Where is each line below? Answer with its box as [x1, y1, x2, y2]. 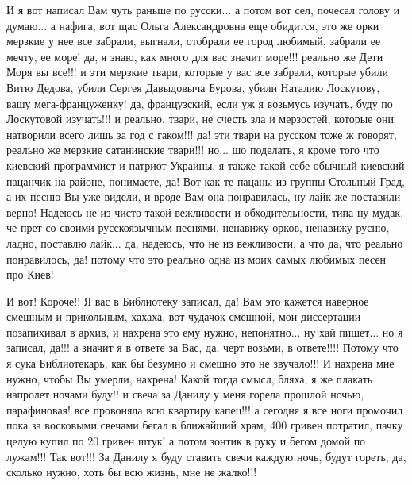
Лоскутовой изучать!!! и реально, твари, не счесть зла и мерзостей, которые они [6, 110, 395, 127]
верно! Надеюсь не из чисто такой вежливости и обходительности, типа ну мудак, [6, 203, 404, 220]
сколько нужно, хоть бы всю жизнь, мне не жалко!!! [6, 464, 257, 480]
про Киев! [6, 266, 54, 283]
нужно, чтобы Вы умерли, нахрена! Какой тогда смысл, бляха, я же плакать [6, 370, 373, 387]
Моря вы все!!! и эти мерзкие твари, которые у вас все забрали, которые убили [6, 64, 388, 80]
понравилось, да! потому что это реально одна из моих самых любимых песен [6, 250, 387, 267]
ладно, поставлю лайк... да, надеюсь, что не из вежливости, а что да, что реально [6, 234, 403, 251]
